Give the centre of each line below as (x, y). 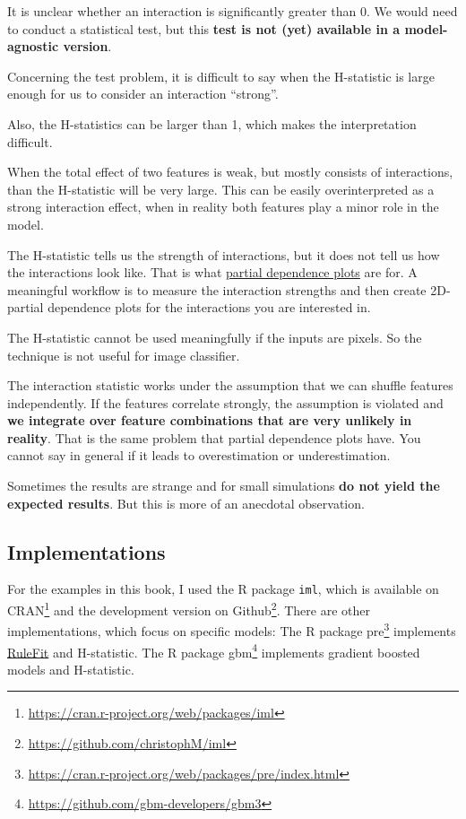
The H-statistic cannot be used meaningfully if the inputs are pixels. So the (215, 337)
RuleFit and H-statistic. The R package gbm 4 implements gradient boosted (214, 650)
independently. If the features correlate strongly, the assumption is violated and (225, 402)
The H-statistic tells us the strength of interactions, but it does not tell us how (224, 254)
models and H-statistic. (71, 669)
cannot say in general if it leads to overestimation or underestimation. (199, 455)
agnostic (33, 46)
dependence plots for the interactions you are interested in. (209, 307)
